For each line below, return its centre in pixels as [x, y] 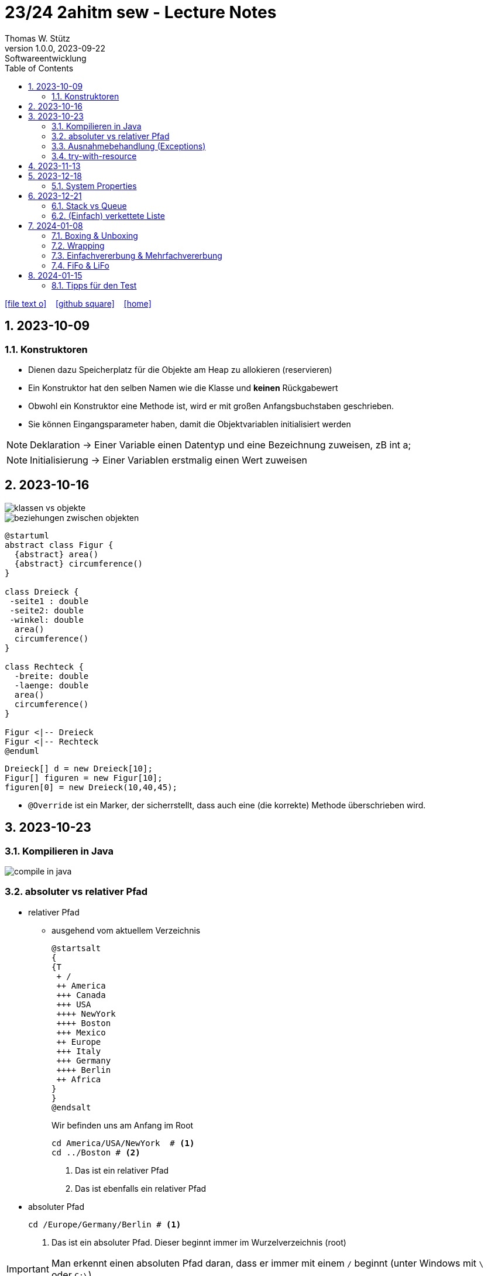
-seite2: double [47, 610]
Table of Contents [39, 68]
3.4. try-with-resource [94, 156]
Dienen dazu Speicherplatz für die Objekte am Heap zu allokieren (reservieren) [180, 369]
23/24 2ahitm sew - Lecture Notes [141, 12]
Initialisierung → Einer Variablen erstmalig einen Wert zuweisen [169, 460]
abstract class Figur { [59, 545]
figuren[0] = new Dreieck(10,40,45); [91, 787]
